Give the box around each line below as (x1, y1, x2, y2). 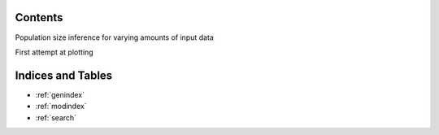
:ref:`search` (35, 112, 77, 122)
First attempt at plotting (15, 47, 93, 57)
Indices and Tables (15, 68, 113, 82)
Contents (15, 11, 63, 24)
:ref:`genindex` (35, 89, 85, 99)
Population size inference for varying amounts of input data (15, 33, 215, 42)
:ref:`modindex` (35, 102, 87, 111)
